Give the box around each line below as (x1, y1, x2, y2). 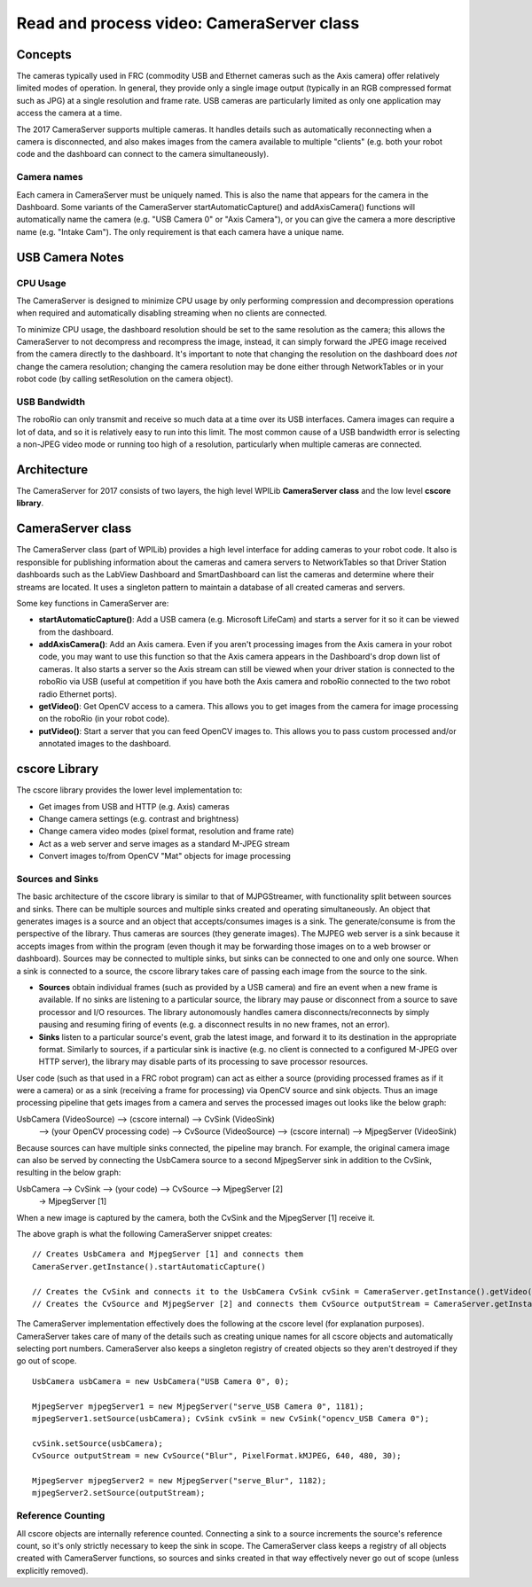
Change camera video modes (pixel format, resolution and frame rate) (38, 825, 294, 837)
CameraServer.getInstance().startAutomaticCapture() (32, 1262, 266, 1271)
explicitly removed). (16, 1565, 89, 1575)
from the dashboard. (38, 626, 114, 637)
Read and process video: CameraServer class (16, 13, 360, 33)
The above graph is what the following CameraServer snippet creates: (16, 1228, 273, 1239)
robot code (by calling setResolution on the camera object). (16, 373, 234, 385)
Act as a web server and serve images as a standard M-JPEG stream (38, 838, 290, 848)
